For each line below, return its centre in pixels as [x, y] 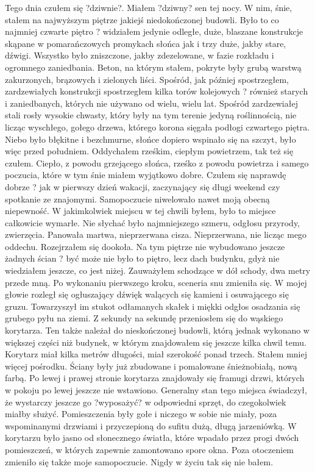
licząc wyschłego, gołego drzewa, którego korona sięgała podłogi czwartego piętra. [157, 127]
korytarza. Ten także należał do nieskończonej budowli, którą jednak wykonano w [157, 330]
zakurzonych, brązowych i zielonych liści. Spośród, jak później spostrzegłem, [147, 79]
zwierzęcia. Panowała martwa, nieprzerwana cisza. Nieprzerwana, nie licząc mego [156, 234]
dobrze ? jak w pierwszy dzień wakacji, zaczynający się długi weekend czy [143, 186]
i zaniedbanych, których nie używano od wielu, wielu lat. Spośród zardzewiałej [151, 103]
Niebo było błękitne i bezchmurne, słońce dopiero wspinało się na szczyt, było [150, 139]
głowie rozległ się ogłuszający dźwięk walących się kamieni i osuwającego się [147, 294]
